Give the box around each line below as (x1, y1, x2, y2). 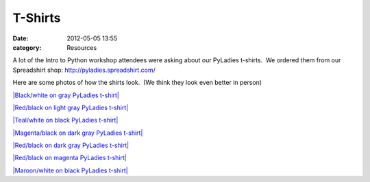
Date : (12, 34, 29, 42)
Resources (66, 43, 97, 51)
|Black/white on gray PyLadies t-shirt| (12, 91, 120, 99)
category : (12, 43, 42, 51)
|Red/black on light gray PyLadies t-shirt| (12, 103, 129, 112)
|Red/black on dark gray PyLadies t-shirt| (12, 141, 129, 150)
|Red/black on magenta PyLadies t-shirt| (12, 154, 127, 162)
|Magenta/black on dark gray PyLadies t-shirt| (12, 129, 143, 137)
